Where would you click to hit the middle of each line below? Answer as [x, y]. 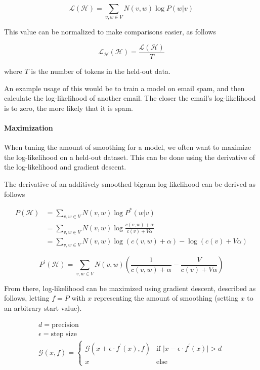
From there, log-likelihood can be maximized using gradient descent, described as [130, 288]
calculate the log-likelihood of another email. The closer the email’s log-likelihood [130, 98]
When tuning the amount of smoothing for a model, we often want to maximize [128, 147]
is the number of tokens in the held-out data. [101, 71]
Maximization [29, 127]
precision [65, 325]
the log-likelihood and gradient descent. [65, 167]
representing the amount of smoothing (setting [166, 298]
